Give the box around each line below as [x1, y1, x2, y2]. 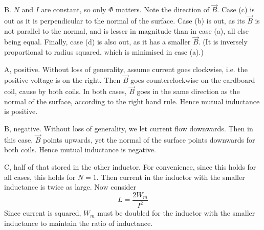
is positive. [4, 106, 38, 117]
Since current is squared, [4, 208, 81, 218]
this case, [4, 134, 33, 145]
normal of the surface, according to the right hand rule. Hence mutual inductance [4, 96, 260, 106]
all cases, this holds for [4, 171, 76, 182]
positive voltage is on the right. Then [4, 75, 121, 85]
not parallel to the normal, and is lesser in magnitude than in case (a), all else [4, 25, 249, 36]
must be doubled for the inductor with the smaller [97, 208, 255, 218]
